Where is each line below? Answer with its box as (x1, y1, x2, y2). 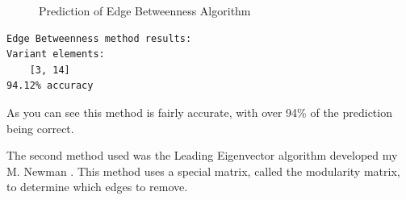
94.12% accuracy (6, 80, 94, 92)
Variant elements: (6, 48, 105, 60)
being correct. (6, 119, 74, 136)
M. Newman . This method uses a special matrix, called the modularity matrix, (6, 162, 400, 179)
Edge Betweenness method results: (6, 32, 192, 44)
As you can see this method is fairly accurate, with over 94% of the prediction (6, 103, 392, 120)
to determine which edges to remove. (6, 178, 188, 195)
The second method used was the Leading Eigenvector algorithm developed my (6, 147, 398, 164)
